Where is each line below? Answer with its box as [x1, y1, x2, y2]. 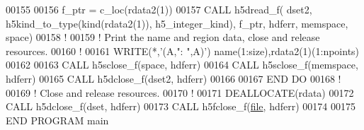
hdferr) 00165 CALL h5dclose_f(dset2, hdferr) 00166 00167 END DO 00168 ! [6, 71, 341, 85]
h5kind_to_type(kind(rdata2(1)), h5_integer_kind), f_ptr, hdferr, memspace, [6, 16, 348, 30]
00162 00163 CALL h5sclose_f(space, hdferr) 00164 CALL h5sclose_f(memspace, [6, 57, 358, 72]
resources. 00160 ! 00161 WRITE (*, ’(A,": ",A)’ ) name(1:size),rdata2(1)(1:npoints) [6, 43, 360, 58]
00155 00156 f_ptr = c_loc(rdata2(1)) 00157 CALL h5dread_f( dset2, [6, 2, 312, 16]
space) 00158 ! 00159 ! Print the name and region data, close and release [6, 30, 320, 45]
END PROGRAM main [6, 112, 109, 127]
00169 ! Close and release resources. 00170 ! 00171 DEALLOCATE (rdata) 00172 [6, 85, 354, 100]
